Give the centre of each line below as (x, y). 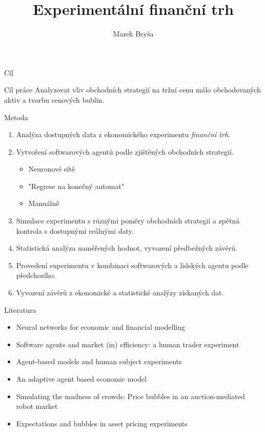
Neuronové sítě (52, 169)
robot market (37, 406)
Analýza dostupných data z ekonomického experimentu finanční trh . (123, 134)
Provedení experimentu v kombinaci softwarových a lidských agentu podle (132, 265)
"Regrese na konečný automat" (76, 186)
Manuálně (44, 203)
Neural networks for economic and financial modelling (101, 327)
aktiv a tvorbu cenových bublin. (54, 99)
